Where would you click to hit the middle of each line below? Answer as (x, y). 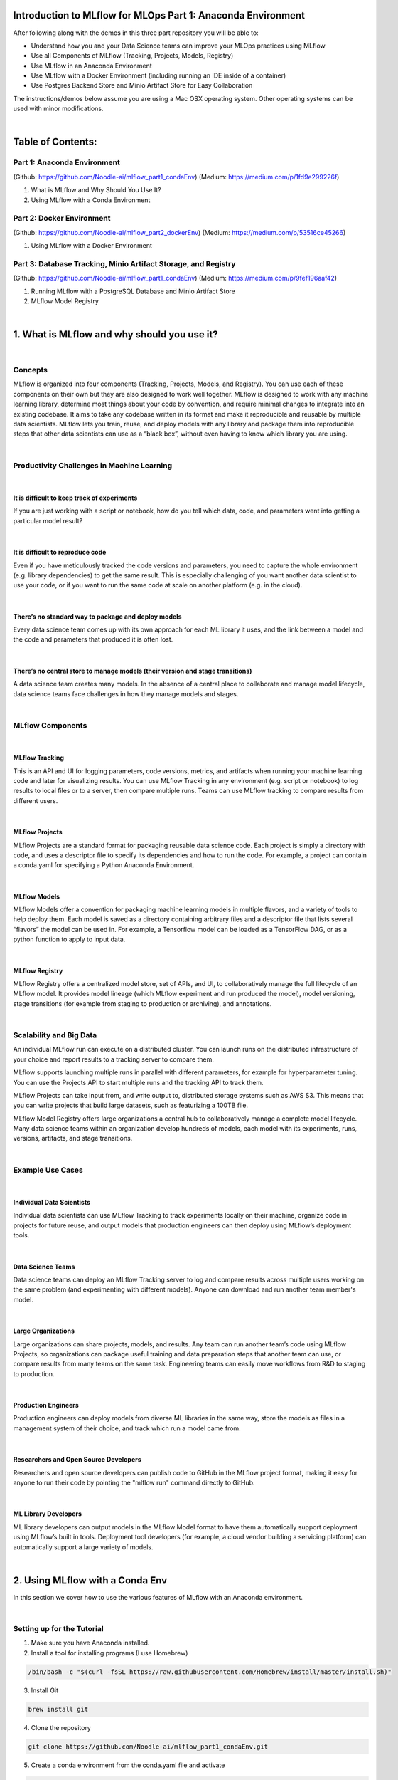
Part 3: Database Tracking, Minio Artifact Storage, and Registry (124, 263)
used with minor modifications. (58, 109)
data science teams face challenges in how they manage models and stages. (126, 693)
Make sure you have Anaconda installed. (90, 1643)
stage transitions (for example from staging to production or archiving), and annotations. (142, 1003)
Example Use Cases (48, 1170)
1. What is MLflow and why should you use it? (115, 335)
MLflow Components (50, 725)
